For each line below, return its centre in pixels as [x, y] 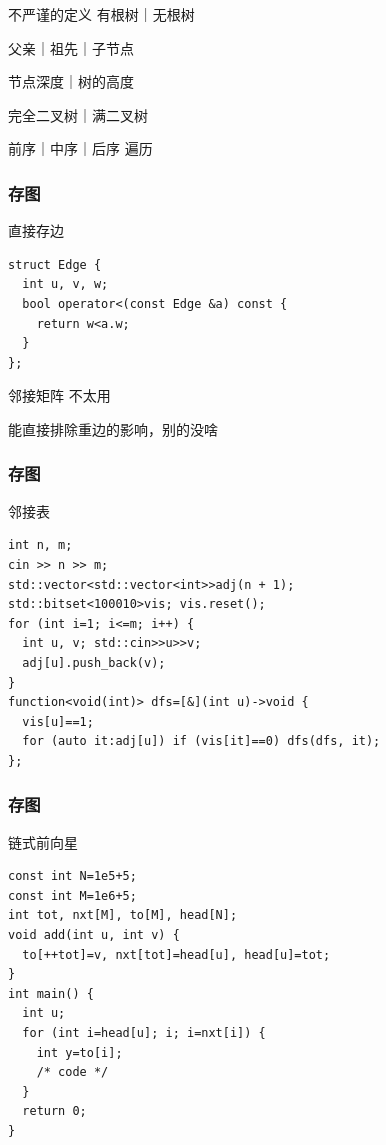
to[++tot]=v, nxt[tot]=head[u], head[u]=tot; [176, 954]
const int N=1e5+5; [72, 876]
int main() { [51, 993]
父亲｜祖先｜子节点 [71, 47]
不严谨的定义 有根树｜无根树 [101, 14]
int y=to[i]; [79, 1052]
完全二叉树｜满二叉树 [78, 114]
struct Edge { [55, 264]
